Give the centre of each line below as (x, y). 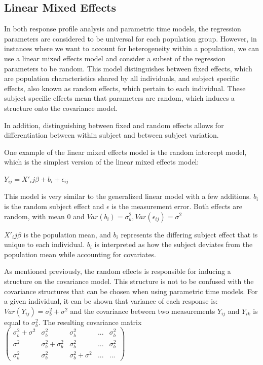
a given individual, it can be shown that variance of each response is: (111, 301)
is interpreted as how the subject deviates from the (174, 244)
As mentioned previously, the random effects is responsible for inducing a (118, 271)
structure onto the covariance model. (61, 108)
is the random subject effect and (54, 206)
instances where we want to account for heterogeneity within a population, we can (132, 48)
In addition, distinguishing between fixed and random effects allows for (114, 125)
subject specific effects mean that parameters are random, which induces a (120, 98)
